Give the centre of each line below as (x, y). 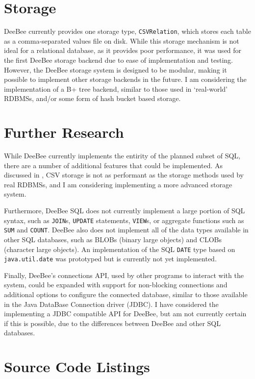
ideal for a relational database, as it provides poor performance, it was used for (123, 50)
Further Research (64, 132)
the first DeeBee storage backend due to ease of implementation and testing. (118, 60)
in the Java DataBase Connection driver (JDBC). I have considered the (111, 304)
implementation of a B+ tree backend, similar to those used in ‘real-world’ (116, 88)
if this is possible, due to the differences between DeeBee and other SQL (112, 323)
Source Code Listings (77, 366)
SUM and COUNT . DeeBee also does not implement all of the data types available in (126, 230)
